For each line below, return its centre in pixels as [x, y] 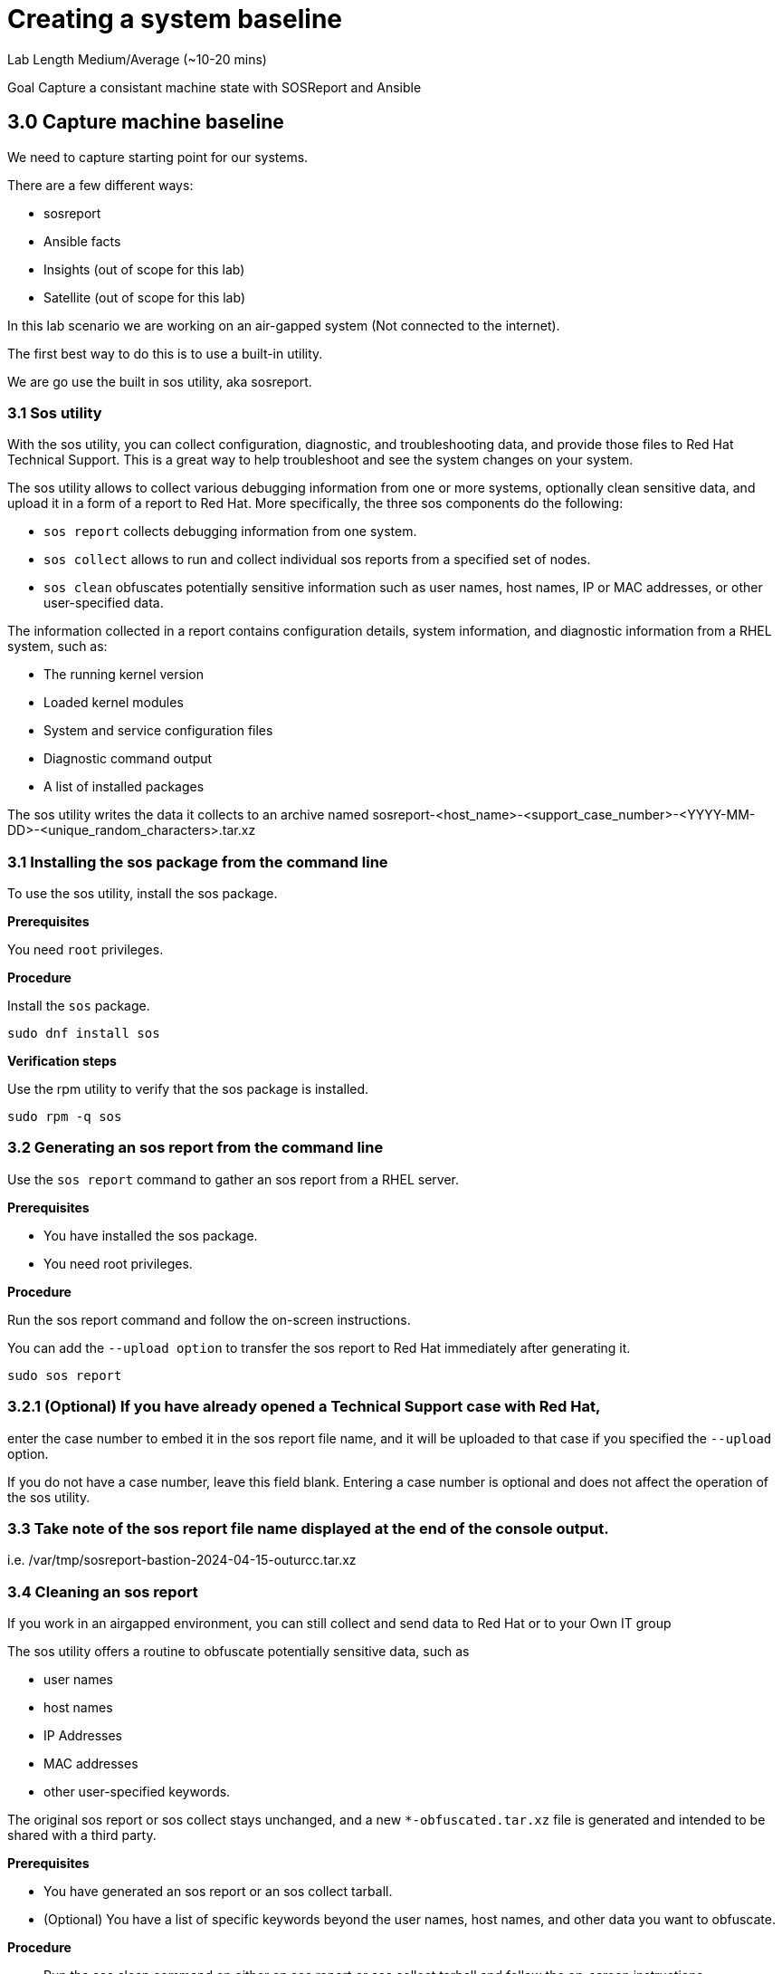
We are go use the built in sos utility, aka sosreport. [160, 381]
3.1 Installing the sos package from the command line [198, 862]
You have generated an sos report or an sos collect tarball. [218, 1892]
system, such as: [57, 647]
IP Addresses [83, 1736]
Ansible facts [82, 241]
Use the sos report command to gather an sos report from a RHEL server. [234, 1179]
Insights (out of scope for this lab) [144, 269]
